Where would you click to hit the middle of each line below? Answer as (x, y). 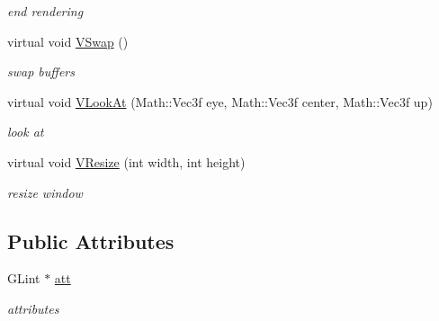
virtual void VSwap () (68, 41)
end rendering (45, 11)
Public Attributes (91, 241)
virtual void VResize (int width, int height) (126, 161)
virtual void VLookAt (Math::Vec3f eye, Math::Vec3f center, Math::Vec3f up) (220, 101)
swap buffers (41, 71)
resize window (45, 192)
